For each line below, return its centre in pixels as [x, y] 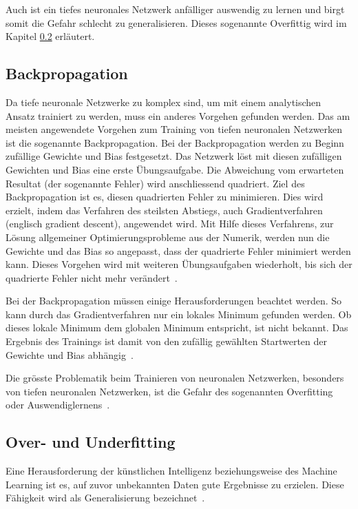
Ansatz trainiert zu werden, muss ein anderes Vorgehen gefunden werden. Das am [178, 115]
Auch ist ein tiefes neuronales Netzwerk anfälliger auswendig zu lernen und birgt [175, 9]
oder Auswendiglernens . [58, 405]
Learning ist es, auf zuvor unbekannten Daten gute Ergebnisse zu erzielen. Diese [175, 484]
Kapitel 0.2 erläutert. [50, 36]
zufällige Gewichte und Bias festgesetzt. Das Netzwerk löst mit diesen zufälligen [174, 156]
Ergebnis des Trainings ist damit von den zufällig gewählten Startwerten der [166, 341]
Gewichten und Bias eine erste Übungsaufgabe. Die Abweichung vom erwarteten [175, 169]
